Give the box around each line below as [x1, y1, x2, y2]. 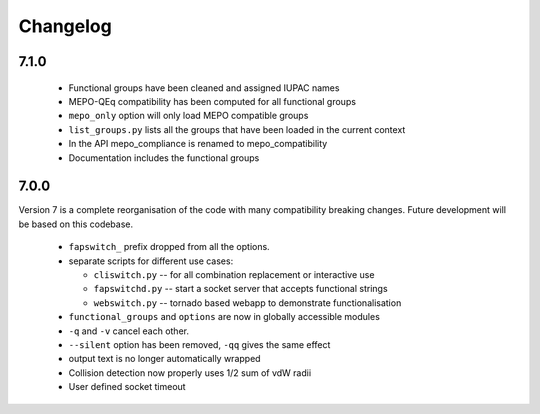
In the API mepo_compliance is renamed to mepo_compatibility [68, 138, 328, 150]
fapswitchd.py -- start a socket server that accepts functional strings [93, 283, 389, 295]
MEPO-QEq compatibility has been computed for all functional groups [68, 95, 357, 107]
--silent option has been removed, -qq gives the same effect [68, 338, 331, 350]
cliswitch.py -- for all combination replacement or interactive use [93, 268, 375, 280]
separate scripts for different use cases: [68, 255, 234, 267]
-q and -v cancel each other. [68, 325, 190, 337]
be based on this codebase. [18, 218, 134, 230]
